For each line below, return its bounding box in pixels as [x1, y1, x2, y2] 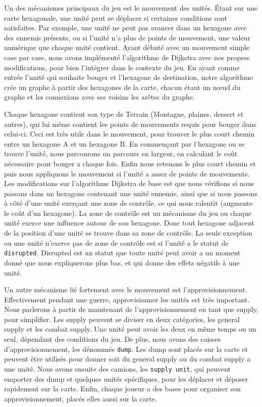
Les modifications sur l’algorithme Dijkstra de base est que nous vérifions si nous [4, 178, 254, 189]
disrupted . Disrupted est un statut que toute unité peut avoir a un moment [4, 247, 241, 258]
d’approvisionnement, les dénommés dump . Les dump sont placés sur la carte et [4, 343, 248, 354]
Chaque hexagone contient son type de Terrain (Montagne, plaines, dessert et [4, 108, 244, 119]
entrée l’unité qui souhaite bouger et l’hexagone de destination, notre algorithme [4, 72, 253, 82]
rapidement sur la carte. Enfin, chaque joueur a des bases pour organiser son [4, 383, 241, 394]
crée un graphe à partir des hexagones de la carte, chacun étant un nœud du [4, 81, 241, 92]
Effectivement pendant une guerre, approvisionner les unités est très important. [4, 294, 250, 304]
